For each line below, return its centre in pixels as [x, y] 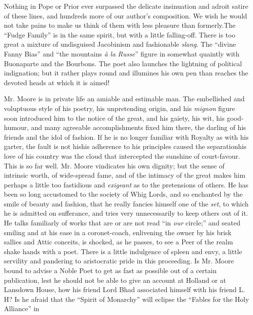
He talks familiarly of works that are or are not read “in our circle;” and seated [122, 223]
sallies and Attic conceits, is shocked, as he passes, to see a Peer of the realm [118, 242]
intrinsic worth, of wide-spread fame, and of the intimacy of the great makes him [125, 175]
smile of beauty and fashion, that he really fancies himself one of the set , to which [126, 203]
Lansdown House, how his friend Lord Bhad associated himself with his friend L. [125, 289]
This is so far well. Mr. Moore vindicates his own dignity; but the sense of [114, 165]
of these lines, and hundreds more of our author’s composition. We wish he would [126, 15]
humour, [17, 127]
